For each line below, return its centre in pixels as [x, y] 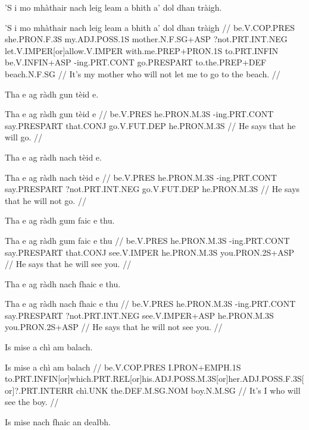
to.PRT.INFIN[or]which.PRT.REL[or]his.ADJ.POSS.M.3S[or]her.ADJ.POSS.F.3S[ [154, 379]
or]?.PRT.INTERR [39, 390]
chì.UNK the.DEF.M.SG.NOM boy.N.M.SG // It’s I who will [188, 390]
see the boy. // [32, 402]
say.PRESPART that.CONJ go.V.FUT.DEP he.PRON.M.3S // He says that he [150, 125]
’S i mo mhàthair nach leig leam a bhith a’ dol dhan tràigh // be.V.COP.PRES [150, 27]
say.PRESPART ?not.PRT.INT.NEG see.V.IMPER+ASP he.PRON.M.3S [139, 315]
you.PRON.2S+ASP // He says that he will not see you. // [114, 327]
